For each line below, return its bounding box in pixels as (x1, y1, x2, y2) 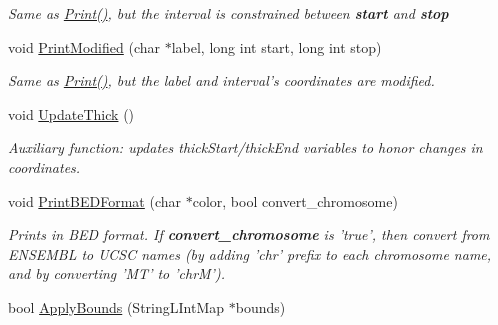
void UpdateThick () (8, 103, 135, 124)
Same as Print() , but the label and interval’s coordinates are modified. (8, 70, 435, 91)
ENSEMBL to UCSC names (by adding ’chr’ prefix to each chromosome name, (8, 243, 492, 264)
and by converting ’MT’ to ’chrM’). (8, 263, 225, 284)
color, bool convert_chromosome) (192, 190, 398, 211)
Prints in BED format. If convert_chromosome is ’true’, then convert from (8, 224, 490, 245)
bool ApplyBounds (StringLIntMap (8, 296, 225, 317)
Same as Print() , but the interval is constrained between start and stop (8, 3, 449, 23)
